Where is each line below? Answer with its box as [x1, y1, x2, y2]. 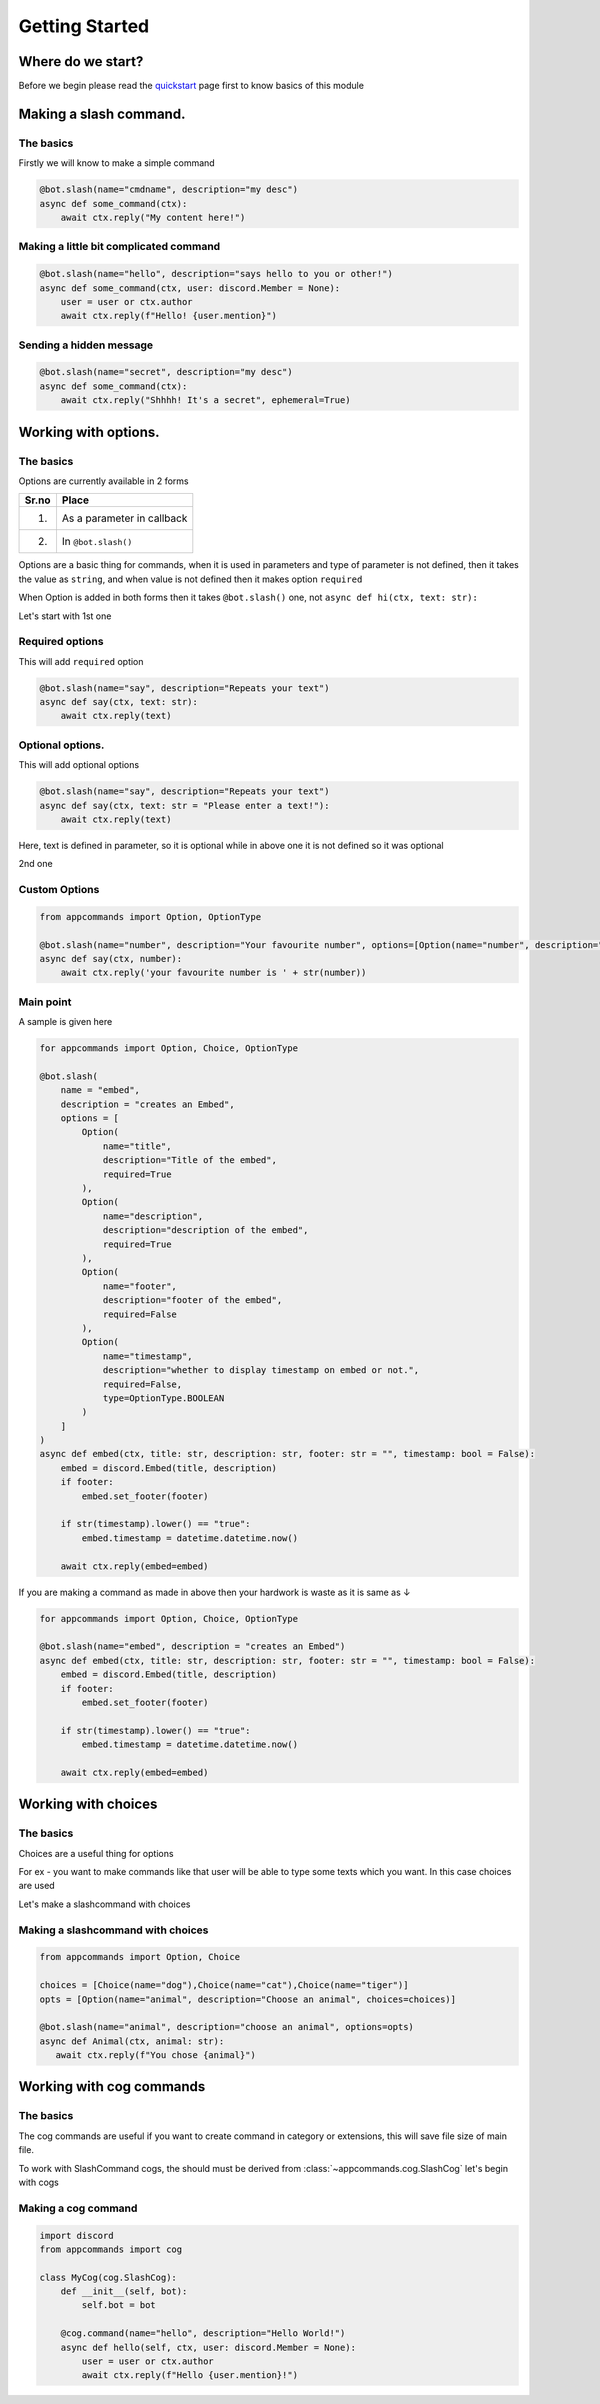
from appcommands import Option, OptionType [39, 911, 262, 922]
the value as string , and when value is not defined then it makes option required [18, 573, 363, 585]
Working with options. [18, 423, 160, 440]
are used [18, 1880, 55, 1892]
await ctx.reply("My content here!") [60, 211, 246, 223]
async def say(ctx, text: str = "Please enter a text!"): [39, 800, 330, 811]
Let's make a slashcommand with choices [18, 1898, 191, 1910]
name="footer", [102, 1280, 177, 1292]
